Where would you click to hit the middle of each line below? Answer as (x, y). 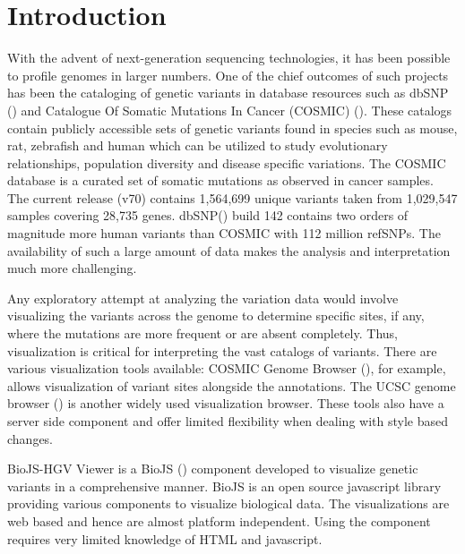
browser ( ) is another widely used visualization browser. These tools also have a (226, 403)
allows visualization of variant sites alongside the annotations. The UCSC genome (232, 385)
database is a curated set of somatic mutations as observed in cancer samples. (220, 180)
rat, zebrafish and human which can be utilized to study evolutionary (198, 145)
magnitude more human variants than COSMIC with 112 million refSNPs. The (224, 233)
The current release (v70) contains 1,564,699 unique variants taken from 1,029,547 (232, 197)
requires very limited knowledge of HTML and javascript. (165, 538)
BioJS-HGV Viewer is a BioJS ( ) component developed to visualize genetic (213, 469)
